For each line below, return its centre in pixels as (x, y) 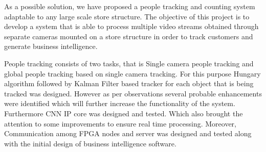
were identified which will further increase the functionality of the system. (120, 103)
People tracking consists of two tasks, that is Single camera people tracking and (129, 63)
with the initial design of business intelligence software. (90, 143)
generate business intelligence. (51, 46)
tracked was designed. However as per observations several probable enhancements (133, 93)
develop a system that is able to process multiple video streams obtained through (131, 26)
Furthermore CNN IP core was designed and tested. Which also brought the (124, 113)
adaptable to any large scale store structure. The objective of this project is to (127, 16)
